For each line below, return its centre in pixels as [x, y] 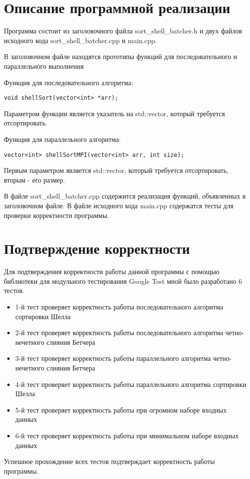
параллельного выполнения [44, 66]
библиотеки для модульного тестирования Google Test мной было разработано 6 [123, 281]
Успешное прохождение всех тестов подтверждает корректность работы [109, 461]
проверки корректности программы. [57, 215]
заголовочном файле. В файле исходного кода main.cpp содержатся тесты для [119, 205]
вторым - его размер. [35, 179]
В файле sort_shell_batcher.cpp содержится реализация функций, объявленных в [125, 196]
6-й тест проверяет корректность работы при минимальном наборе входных [127, 435]
